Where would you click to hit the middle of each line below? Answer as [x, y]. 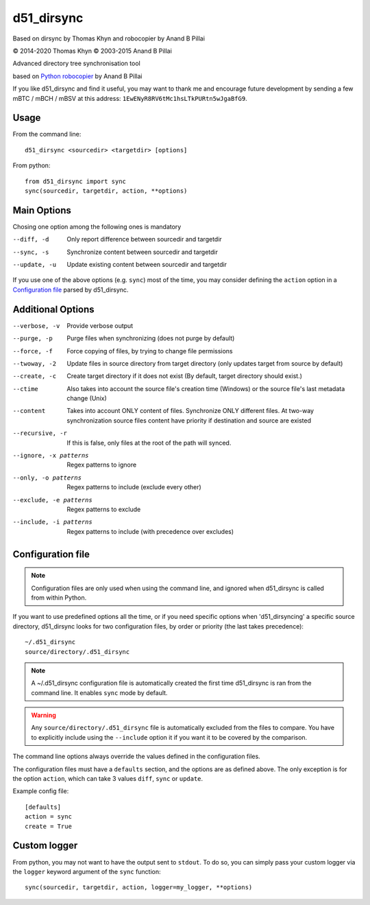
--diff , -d [31, 239]
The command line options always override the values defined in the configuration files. [136, 756]
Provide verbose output [100, 325]
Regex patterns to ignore [102, 465]
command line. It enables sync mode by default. [99, 692]
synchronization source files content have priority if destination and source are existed [189, 420]
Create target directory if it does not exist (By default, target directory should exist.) [185, 376]
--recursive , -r [40, 433]
